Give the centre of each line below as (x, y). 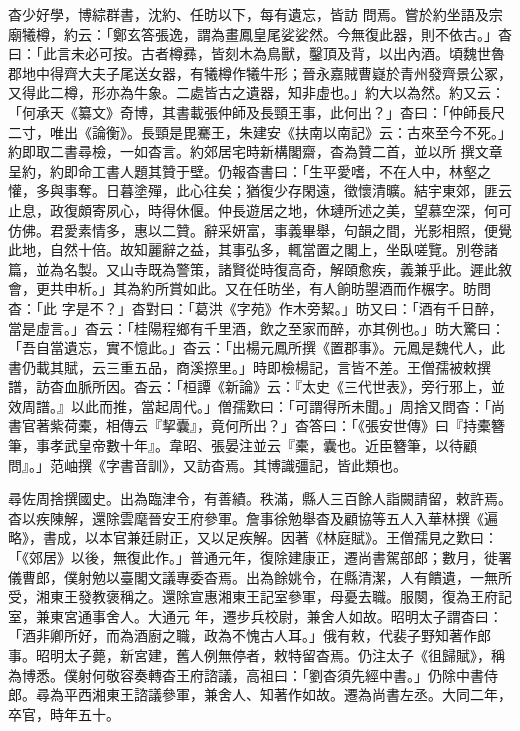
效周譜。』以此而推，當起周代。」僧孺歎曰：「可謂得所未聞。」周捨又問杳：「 (249, 405)
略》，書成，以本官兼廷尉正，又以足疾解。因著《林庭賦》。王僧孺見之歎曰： (253, 537)
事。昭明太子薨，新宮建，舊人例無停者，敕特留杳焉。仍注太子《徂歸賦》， (249, 655)
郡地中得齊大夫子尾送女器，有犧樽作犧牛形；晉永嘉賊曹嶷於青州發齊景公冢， (260, 72)
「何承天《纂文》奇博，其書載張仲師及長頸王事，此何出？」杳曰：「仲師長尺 (256, 111)
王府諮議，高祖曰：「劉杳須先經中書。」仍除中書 (329, 674)
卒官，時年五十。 (64, 713)
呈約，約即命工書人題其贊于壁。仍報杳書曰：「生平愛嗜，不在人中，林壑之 (249, 170)
